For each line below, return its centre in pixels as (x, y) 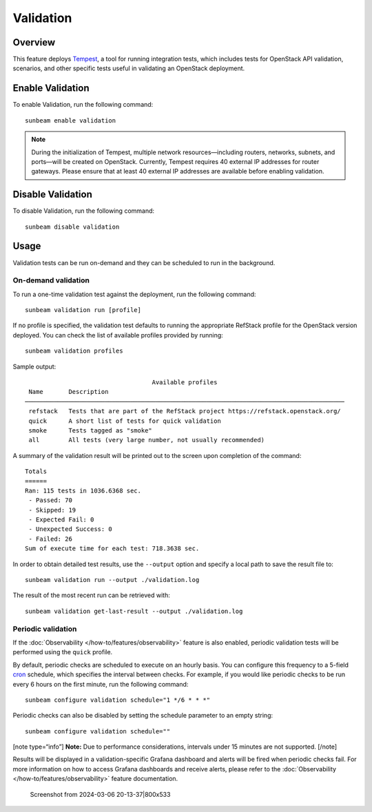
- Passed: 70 (50, 500)
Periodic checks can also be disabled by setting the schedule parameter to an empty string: (143, 716)
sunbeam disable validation (72, 227)
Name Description (69, 392)
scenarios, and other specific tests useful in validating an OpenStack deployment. (129, 68)
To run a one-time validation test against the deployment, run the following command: (134, 294)
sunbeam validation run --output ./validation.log (112, 580)
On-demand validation (51, 280)
